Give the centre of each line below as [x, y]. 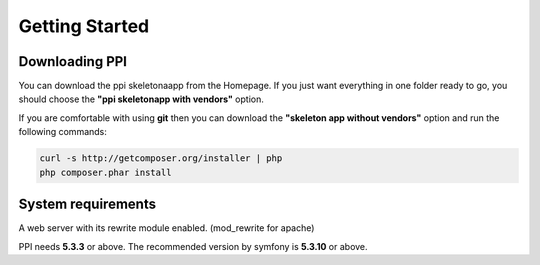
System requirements [87, 204]
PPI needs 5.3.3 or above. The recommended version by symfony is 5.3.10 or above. [193, 246]
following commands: [62, 132]
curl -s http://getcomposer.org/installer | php [161, 158]
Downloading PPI [73, 61]
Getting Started [84, 26]
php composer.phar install [105, 172]
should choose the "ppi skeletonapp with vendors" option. [141, 99]
